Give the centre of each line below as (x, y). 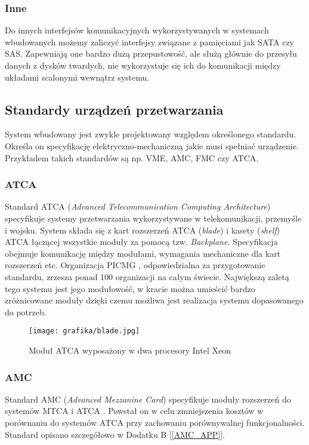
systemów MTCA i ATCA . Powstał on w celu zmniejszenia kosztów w (134, 411)
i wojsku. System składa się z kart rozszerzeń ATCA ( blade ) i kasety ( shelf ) (143, 230)
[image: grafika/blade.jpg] (84, 331)
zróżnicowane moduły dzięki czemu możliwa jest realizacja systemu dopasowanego (154, 300)
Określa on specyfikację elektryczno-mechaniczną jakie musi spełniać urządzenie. (152, 145)
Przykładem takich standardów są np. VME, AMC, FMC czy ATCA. (132, 157)
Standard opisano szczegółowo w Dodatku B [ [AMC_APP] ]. (115, 434)
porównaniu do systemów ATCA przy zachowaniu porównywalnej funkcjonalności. (155, 422)
